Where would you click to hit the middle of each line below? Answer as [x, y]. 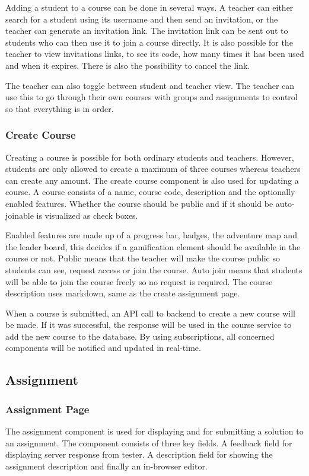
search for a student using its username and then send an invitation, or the [142, 19]
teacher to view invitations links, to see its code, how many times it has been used [155, 54]
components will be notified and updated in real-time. [103, 348]
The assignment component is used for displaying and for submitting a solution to [154, 431]
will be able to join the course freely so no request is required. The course [139, 281]
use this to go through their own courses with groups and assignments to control [152, 97]
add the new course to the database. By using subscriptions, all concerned [140, 336]
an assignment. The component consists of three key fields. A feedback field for [149, 443]
